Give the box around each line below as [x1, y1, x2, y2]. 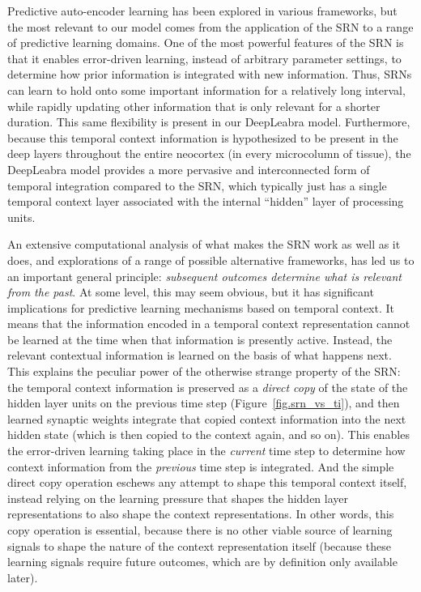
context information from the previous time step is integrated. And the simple [7, 458, 394, 475]
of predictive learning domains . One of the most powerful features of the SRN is [7, 34, 404, 51]
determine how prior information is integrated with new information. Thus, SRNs [7, 66, 412, 83]
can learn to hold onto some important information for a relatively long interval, [7, 81, 406, 98]
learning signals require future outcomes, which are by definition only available [7, 553, 398, 570]
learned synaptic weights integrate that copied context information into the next [7, 410, 406, 427]
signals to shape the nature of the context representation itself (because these [7, 537, 391, 554]
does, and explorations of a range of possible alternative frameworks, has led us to [7, 251, 415, 268]
